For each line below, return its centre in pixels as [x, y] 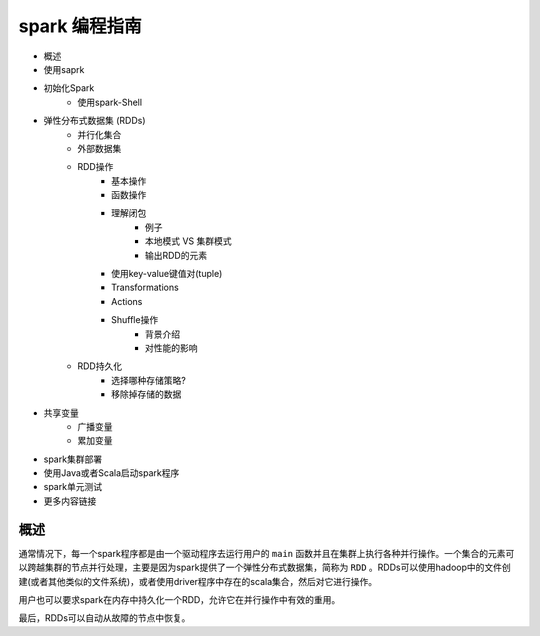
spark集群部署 [73, 459]
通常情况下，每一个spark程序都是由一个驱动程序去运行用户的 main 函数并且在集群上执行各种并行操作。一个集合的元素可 [266, 553]
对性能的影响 [171, 347]
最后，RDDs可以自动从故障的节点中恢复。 [104, 618]
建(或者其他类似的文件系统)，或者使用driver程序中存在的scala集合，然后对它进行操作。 [198, 581]
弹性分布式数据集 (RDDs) [94, 121]
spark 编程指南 [80, 26]
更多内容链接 [70, 501]
